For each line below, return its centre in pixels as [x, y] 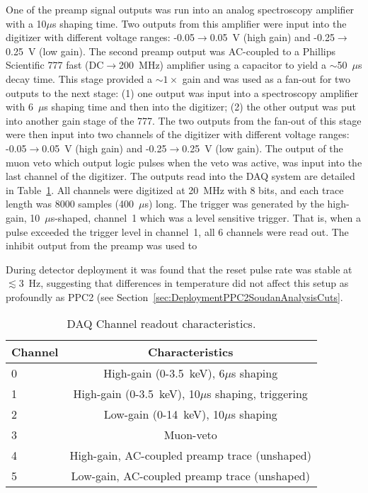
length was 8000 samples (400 [70, 204]
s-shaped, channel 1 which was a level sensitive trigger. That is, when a [206, 217]
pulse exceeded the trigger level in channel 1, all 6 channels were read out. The [177, 231]
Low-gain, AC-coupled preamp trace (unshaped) [190, 476]
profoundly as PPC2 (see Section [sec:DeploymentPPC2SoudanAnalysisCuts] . [174, 296]
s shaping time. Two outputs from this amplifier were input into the [200, 23]
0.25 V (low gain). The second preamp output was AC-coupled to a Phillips [171, 51]
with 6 [19, 107]
